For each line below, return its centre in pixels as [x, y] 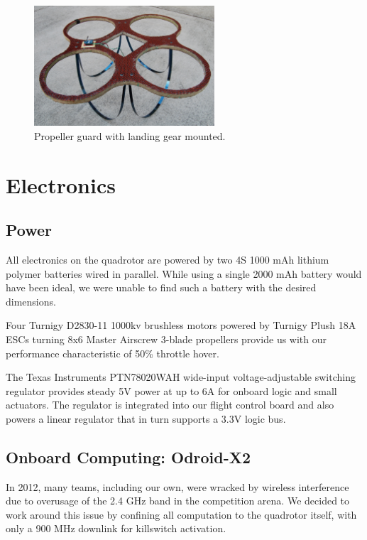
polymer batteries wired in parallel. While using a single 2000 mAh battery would [184, 273]
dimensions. [31, 301]
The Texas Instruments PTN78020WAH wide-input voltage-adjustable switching [181, 377]
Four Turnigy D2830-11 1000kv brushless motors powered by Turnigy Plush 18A [181, 325]
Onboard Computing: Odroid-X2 [128, 457]
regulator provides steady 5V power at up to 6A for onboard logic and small [171, 390]
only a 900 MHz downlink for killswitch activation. [116, 528]
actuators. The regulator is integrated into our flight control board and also [170, 405]
